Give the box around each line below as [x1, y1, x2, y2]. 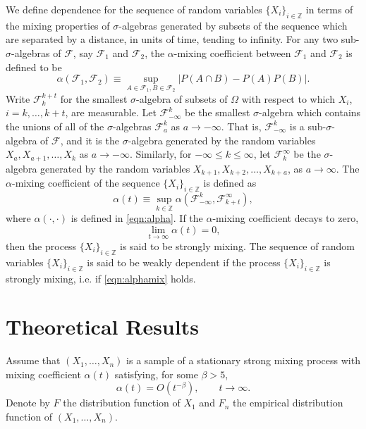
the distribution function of [63, 395, 181, 410]
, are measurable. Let [65, 105, 157, 120]
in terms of [305, 2, 353, 16]
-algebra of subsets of [136, 91, 228, 106]
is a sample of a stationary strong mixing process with [126, 353, 360, 368]
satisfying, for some [114, 366, 198, 381]
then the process [6, 238, 77, 253]
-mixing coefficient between [173, 45, 291, 60]
